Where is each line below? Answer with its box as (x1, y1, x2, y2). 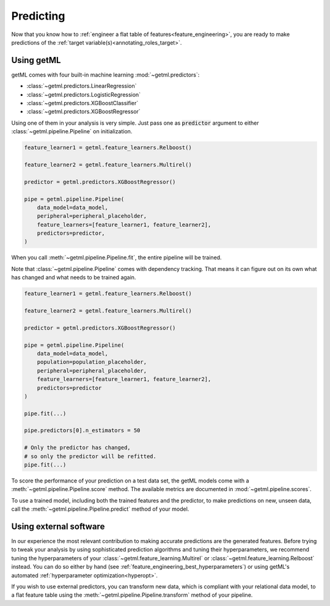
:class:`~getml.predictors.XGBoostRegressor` (26, 108, 141, 116)
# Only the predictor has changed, (24, 444, 131, 451)
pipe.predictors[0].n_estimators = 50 (24, 427, 141, 434)
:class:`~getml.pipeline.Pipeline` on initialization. (11, 128, 133, 135)
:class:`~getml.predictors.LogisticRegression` (26, 91, 141, 98)
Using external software (11, 522, 105, 531)
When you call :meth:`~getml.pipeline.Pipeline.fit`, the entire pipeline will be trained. (11, 254, 222, 261)
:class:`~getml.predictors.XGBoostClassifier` (26, 100, 139, 107)
